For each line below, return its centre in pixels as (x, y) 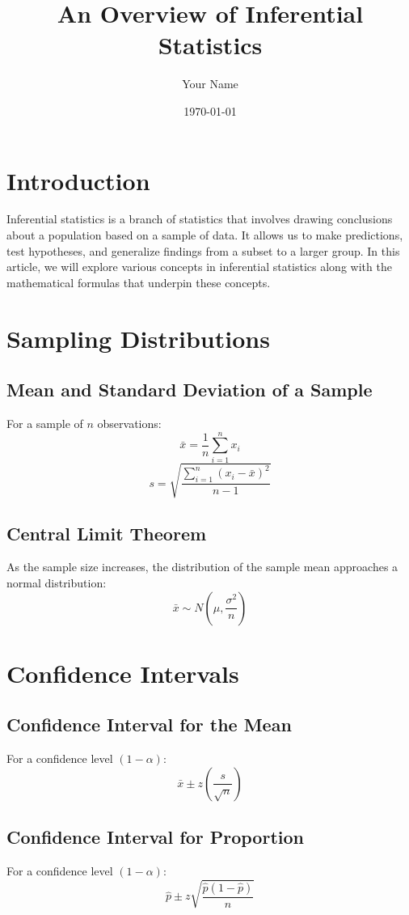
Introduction (78, 180)
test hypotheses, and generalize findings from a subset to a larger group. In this (203, 250)
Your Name (210, 84)
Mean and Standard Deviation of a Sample (190, 390)
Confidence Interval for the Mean (149, 724)
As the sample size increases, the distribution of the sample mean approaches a (202, 567)
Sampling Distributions (138, 338)
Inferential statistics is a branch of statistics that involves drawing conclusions (200, 219)
